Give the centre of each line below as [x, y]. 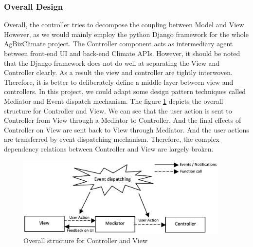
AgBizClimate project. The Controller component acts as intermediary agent [118, 44]
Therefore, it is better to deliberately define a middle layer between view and [119, 82]
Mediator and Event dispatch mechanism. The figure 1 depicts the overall [114, 101]
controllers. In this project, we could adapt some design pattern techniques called [125, 91]
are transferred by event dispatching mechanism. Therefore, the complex [112, 139]
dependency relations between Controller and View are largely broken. [109, 148]
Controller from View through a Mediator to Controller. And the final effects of [123, 120]
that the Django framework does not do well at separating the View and [112, 63]
